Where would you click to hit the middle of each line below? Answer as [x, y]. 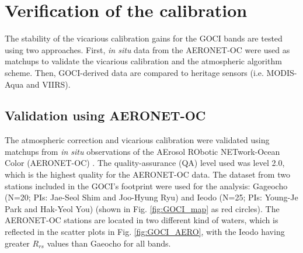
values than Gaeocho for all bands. [109, 243]
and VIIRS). [48, 84]
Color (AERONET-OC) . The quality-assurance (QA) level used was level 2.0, [145, 163]
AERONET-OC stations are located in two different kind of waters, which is [142, 220]
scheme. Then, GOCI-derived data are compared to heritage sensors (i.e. [134, 72]
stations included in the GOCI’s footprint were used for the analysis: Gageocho [146, 186]
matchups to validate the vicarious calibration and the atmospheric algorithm [143, 61]
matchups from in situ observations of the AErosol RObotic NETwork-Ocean [142, 151]
